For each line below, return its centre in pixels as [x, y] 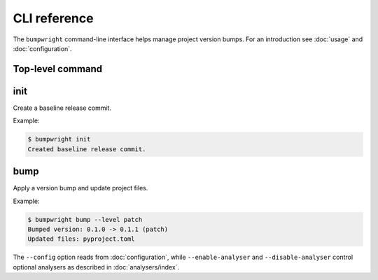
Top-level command [58, 69]
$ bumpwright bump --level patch [85, 219]
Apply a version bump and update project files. [80, 188]
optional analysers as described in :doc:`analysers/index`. [96, 267]
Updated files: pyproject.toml [82, 239]
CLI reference [53, 18]
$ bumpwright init [59, 139]
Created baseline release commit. [87, 149]
